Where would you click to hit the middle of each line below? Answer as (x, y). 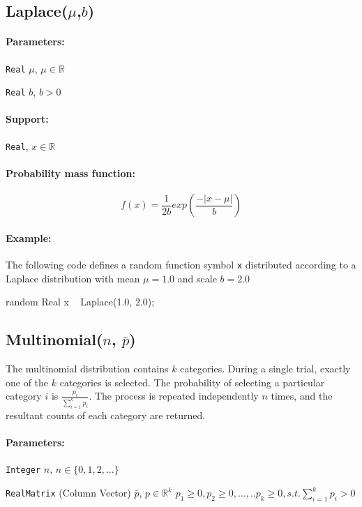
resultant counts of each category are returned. (106, 415)
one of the (27, 382)
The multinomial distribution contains (87, 368)
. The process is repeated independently (174, 396)
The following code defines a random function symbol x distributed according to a (181, 264)
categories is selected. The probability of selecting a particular (192, 382)
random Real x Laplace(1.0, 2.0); (80, 302)
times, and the (302, 396)
